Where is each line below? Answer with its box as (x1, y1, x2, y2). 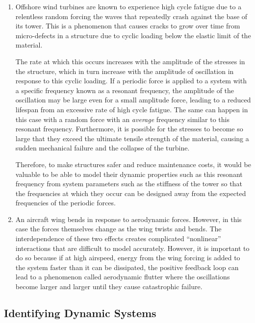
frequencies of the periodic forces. (15, 198, 116, 208)
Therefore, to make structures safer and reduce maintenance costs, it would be (15, 159, 251, 169)
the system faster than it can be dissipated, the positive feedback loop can (15, 262, 239, 272)
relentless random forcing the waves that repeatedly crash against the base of (15, 11, 248, 21)
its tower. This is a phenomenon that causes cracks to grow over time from (15, 21, 240, 31)
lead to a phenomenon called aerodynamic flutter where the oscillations (15, 272, 230, 282)
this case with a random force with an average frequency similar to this (15, 114, 229, 124)
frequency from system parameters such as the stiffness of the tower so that (15, 178, 242, 189)
